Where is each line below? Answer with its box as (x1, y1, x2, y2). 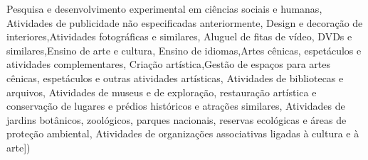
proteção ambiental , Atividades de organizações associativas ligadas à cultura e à (6, 126, 359, 141)
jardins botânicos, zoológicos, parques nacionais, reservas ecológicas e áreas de (6, 112, 347, 127)
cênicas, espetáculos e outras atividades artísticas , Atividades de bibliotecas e (6, 70, 344, 85)
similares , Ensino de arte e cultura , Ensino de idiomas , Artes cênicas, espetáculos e (6, 42, 362, 57)
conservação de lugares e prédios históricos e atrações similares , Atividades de (6, 98, 345, 113)
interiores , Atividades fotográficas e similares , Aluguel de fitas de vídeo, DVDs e (6, 29, 352, 44)
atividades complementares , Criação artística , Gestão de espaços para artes (6, 57, 331, 72)
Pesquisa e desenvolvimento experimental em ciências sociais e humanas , (6, 1, 322, 16)
